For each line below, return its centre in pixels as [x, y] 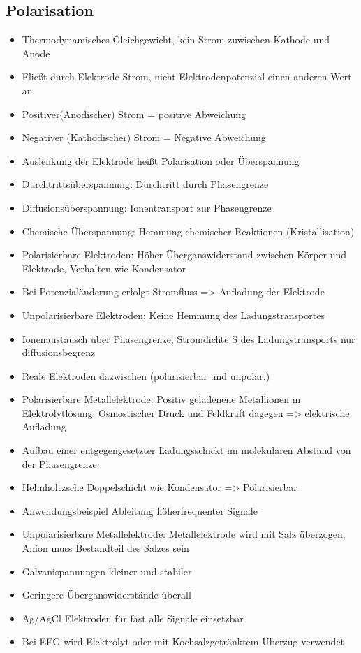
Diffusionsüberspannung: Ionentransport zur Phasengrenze [147, 207]
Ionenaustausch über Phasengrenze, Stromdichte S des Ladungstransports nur [189, 338]
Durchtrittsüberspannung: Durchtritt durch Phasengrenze [145, 184]
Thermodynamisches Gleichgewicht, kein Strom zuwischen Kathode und [176, 39]
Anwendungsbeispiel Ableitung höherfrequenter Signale [140, 510]
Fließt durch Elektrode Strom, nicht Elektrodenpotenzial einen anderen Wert [187, 76]
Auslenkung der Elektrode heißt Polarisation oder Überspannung [161, 160]
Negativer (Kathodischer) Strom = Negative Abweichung [144, 137]
